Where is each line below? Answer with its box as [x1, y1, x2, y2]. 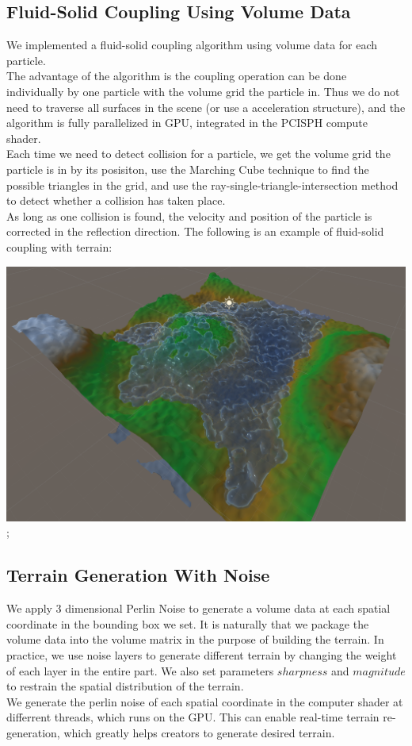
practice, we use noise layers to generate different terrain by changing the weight [6, 646, 397, 663]
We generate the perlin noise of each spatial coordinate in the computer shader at [6, 693, 403, 709]
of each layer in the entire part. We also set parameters [6, 662, 274, 679]
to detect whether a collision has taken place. [6, 192, 226, 209]
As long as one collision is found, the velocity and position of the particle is [6, 207, 372, 224]
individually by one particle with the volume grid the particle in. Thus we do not [6, 83, 400, 99]
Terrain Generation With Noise [6, 563, 270, 587]
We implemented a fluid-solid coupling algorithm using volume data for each [6, 37, 378, 53]
